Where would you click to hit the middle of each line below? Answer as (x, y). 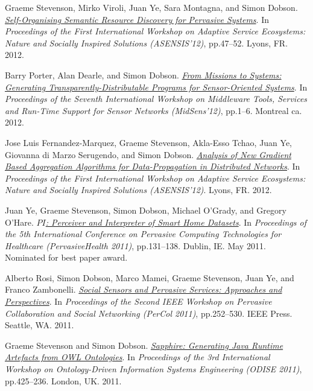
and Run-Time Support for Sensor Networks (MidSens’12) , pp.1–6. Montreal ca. (153, 110)
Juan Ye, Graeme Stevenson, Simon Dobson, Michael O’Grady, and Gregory (146, 210)
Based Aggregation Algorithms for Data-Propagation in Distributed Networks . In (153, 166)
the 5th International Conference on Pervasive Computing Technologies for (143, 234)
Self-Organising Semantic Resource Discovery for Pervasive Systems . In (137, 19)
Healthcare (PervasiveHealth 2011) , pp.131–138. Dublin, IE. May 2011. (135, 245)
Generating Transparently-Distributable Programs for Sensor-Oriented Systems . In (156, 87)
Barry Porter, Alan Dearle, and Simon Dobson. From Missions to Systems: (143, 75)
